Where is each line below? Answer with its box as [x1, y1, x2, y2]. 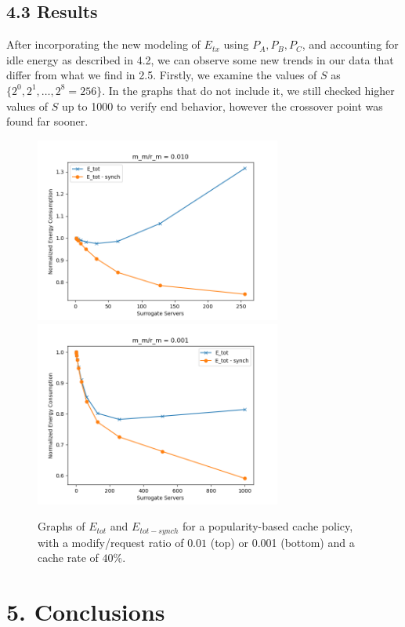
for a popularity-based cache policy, [182, 518, 353, 534]
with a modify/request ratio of [38, 534, 184, 550]
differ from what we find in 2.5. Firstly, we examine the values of [6, 67, 317, 83]
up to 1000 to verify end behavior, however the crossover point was [61, 97, 383, 114]
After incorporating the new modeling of [6, 36, 201, 53]
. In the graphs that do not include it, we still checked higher [102, 82, 395, 98]
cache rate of [38, 549, 99, 566]
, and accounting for [302, 36, 399, 53]
